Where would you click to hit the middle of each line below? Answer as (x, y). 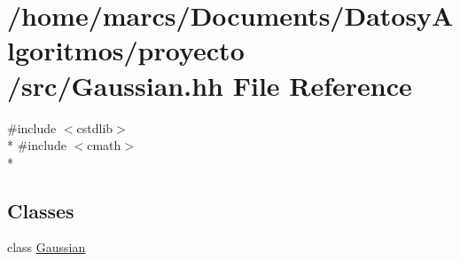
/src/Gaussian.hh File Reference (210, 85)
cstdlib (95, 127)
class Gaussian (47, 247)
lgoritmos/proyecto (126, 50)
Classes (41, 210)
